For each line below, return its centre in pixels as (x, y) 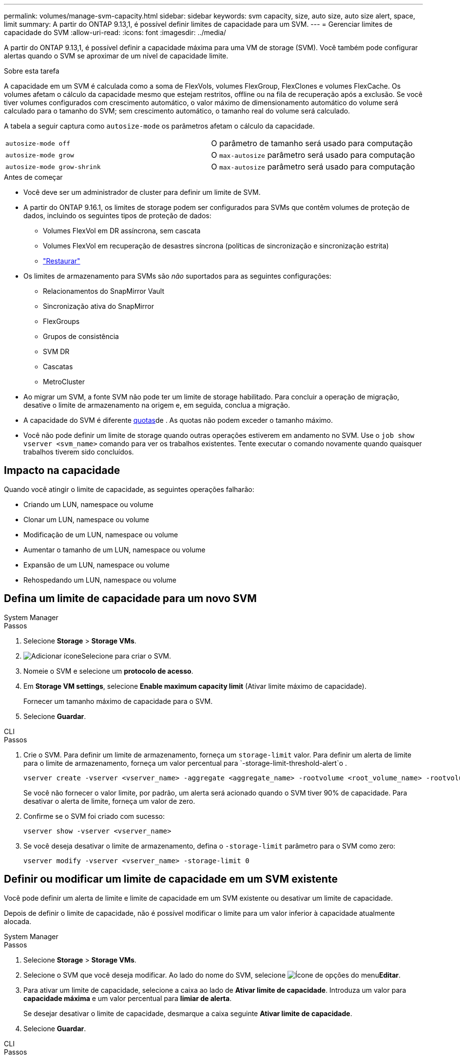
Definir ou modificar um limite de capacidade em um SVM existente (171, 879)
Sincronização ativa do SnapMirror (98, 306)
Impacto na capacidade (62, 471)
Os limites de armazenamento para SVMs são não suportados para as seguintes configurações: (177, 276)
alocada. (18, 921)
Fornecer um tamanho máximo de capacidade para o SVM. (118, 701)
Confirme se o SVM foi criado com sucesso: (94, 816)
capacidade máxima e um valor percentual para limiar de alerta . (128, 998)
